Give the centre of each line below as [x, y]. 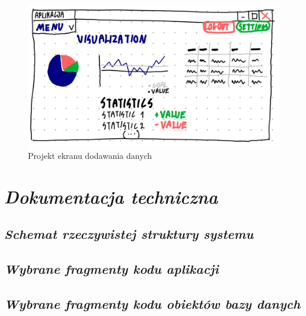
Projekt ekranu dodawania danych [90, 155]
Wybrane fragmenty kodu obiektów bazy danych [152, 303]
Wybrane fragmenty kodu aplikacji [111, 268]
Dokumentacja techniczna [111, 196]
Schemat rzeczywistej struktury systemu [129, 234]
